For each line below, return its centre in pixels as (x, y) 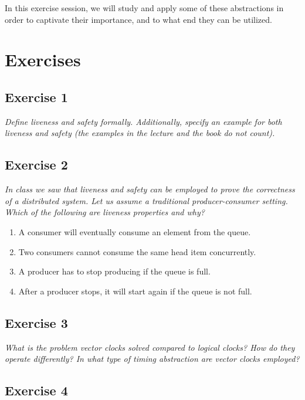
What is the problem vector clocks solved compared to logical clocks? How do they (150, 347)
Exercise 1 (36, 96)
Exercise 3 (36, 322)
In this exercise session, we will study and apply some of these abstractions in (144, 8)
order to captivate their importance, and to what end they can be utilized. (138, 19)
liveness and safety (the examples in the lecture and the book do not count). (140, 133)
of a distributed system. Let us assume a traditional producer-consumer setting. (146, 200)
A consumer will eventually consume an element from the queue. (135, 231)
